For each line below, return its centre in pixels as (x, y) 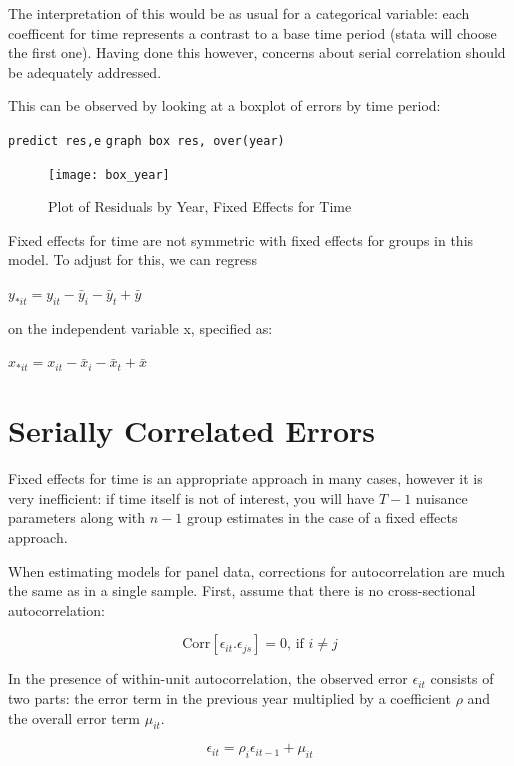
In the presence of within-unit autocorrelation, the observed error (208, 678)
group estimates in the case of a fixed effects (322, 517)
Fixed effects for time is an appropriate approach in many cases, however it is (245, 478)
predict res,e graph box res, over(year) (146, 140)
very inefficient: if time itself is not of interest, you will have (191, 497)
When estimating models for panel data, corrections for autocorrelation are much (257, 570)
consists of (462, 678)
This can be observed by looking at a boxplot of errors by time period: (224, 105)
